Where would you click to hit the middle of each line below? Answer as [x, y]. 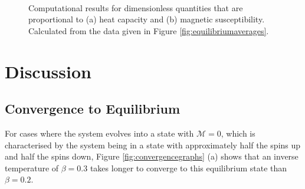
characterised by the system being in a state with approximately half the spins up [153, 145]
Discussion [48, 71]
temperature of [32, 168]
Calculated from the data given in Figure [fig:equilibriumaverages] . [149, 30]
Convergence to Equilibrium [93, 109]
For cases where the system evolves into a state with [99, 133]
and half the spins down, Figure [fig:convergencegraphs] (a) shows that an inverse [152, 156]
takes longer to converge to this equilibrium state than [188, 168]
